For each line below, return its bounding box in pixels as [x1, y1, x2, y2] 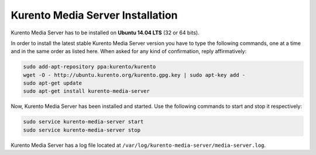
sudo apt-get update [23, 80, 82, 87]
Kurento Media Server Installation [11, 9, 178, 22]
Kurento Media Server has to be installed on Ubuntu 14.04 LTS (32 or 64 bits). [11, 29, 200, 36]
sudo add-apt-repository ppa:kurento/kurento [23, 64, 156, 70]
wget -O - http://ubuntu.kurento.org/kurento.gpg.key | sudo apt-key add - [23, 72, 246, 78]
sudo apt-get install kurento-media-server [23, 88, 150, 94]
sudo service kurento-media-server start [23, 118, 144, 125]
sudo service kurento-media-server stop [23, 126, 140, 133]
